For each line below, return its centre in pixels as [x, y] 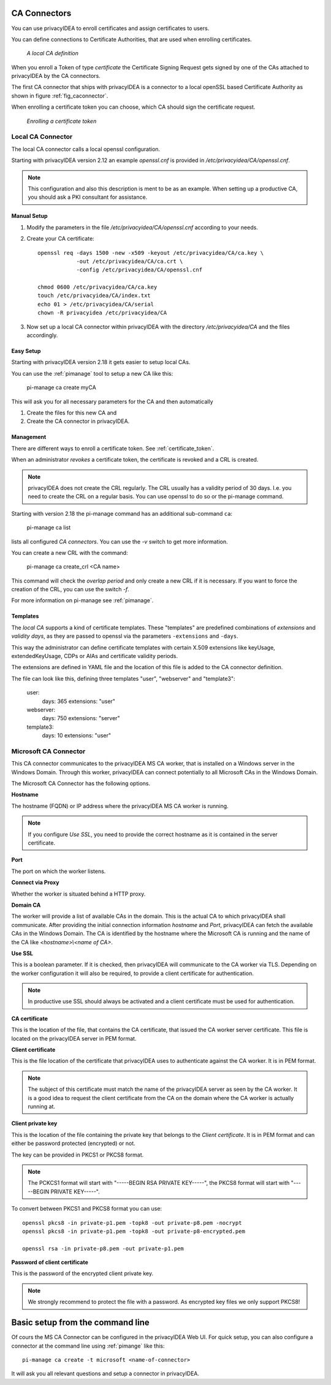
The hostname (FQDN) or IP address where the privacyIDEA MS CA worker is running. [120, 806]
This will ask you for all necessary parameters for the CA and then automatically [112, 402]
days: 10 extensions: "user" [77, 735]
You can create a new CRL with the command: [70, 553]
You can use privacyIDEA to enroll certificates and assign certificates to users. [110, 28]
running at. [41, 1106]
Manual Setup [30, 216]
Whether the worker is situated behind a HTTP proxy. [78, 894]
